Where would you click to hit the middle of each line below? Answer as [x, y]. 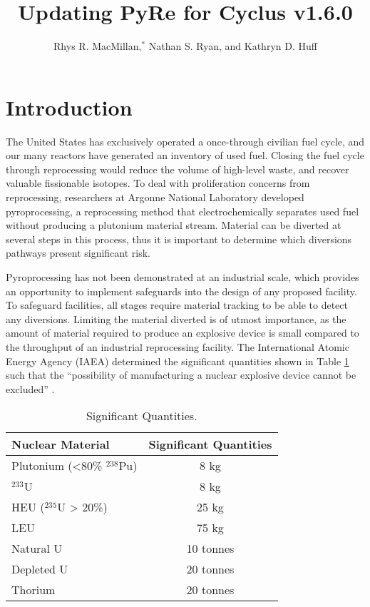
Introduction [69, 107]
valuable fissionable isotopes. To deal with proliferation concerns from [158, 183]
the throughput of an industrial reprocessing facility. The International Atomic [178, 346]
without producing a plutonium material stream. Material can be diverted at [174, 225]
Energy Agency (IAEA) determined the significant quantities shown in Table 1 [178, 361]
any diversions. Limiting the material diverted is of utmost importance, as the [176, 318]
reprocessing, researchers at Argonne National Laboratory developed [155, 197]
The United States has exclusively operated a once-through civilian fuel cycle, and [185, 141]
